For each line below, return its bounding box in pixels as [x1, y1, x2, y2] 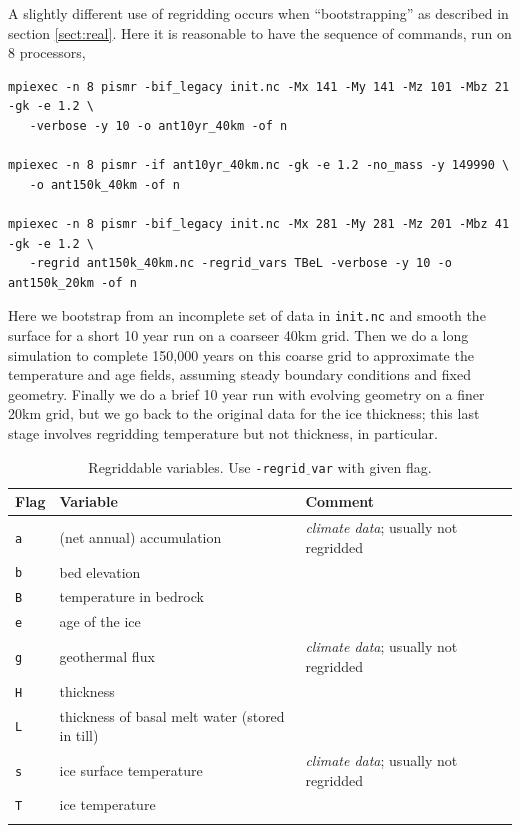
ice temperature [59, 794, 156, 815]
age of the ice [59, 611, 141, 632]
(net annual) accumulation [59, 526, 222, 547]
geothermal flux [59, 645, 155, 666]
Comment [305, 491, 375, 512]
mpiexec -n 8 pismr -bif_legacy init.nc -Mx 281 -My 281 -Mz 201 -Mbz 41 [8, 216, 510, 231]
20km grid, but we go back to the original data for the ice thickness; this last [8, 403, 480, 424]
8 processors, [8, 42, 86, 63]
